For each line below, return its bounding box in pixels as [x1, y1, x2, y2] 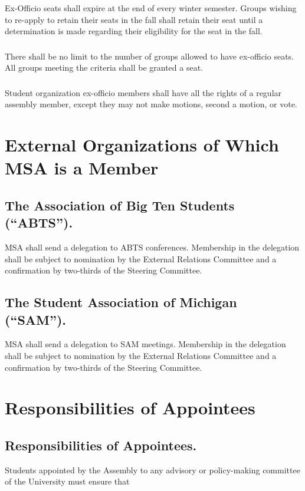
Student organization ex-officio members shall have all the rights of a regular [5, 86, 282, 98]
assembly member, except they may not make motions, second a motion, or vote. [5, 98, 297, 110]
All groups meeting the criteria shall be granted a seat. [5, 61, 203, 74]
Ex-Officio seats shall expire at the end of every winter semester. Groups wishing [5, 1, 297, 14]
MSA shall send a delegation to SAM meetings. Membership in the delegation [5, 338, 286, 350]
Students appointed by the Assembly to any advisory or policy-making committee [5, 463, 300, 476]
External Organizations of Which [5, 133, 279, 157]
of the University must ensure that [5, 475, 130, 487]
